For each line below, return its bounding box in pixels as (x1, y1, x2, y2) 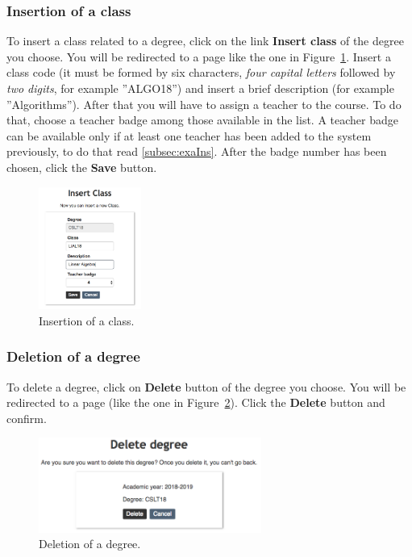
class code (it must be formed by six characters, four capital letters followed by (6, 64, 396, 81)
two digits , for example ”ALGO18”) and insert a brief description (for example (6, 80, 394, 96)
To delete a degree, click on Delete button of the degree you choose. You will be (6, 378, 406, 395)
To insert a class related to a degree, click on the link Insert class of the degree (6, 32, 404, 49)
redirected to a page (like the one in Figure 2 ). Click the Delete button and (6, 394, 385, 411)
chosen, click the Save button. (6, 158, 157, 175)
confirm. (6, 409, 47, 426)
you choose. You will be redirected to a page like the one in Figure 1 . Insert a (6, 48, 391, 65)
